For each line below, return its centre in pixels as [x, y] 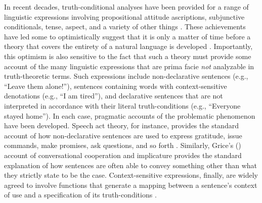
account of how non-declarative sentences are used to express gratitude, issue [123, 135]
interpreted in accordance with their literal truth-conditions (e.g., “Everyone [122, 105]
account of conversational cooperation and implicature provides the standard [123, 155]
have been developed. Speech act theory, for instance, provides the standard [121, 125]
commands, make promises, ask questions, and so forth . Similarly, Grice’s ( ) [123, 145]
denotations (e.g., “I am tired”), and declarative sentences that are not [114, 96]
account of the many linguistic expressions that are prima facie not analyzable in [129, 66]
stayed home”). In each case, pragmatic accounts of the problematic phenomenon [130, 115]
